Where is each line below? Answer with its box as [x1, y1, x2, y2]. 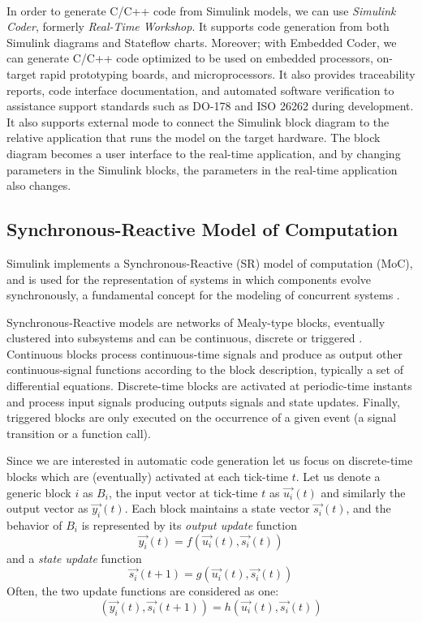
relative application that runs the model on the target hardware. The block [6, 129, 381, 146]
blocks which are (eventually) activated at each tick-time [6, 468, 288, 485]
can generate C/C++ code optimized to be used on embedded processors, [6, 49, 373, 67]
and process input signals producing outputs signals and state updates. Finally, [6, 393, 400, 410]
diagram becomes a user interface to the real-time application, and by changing [6, 144, 401, 161]
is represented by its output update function [81, 517, 297, 534]
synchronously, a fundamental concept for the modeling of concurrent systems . [6, 286, 400, 303]
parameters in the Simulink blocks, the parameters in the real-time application [6, 161, 398, 178]
